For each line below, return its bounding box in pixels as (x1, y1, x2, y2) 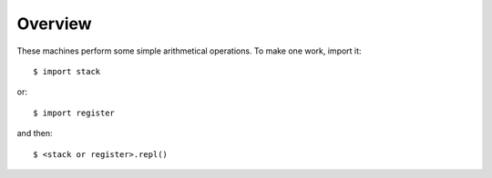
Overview (16, 14, 92, 34)
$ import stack (33, 66, 101, 76)
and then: (16, 128, 53, 139)
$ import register (33, 107, 116, 118)
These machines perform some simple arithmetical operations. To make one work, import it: (16, 45, 362, 56)
